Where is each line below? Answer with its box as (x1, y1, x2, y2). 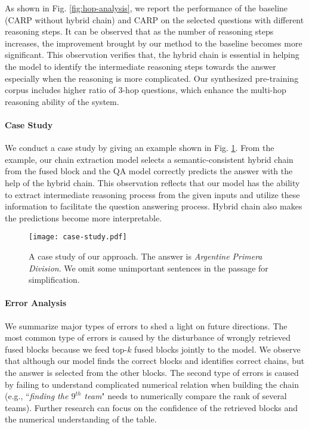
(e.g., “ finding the (5, 390, 69, 402)
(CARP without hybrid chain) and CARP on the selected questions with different (5, 13, 304, 26)
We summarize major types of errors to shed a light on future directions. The (5, 319, 288, 332)
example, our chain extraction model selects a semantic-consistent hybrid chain (5, 153, 293, 165)
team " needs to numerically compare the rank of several (84, 390, 287, 402)
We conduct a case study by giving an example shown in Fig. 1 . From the (5, 141, 274, 154)
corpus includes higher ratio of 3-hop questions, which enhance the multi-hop (5, 84, 286, 96)
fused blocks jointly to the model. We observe (134, 342, 301, 355)
